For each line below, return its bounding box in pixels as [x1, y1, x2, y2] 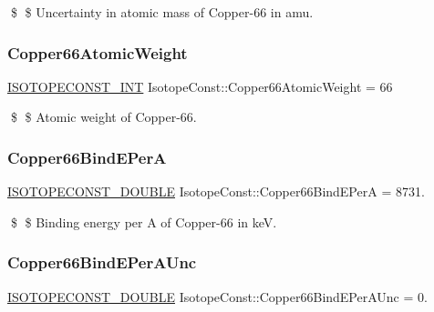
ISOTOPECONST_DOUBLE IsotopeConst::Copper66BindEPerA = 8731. [7, 182, 425, 201]
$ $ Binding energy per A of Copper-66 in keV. [10, 212, 277, 231]
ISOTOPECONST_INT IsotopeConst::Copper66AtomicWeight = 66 [7, 76, 393, 96]
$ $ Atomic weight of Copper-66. [10, 107, 197, 126]
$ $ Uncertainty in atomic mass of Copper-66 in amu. [10, 3, 314, 21]
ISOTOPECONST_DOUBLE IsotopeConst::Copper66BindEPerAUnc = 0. [7, 287, 428, 306]
